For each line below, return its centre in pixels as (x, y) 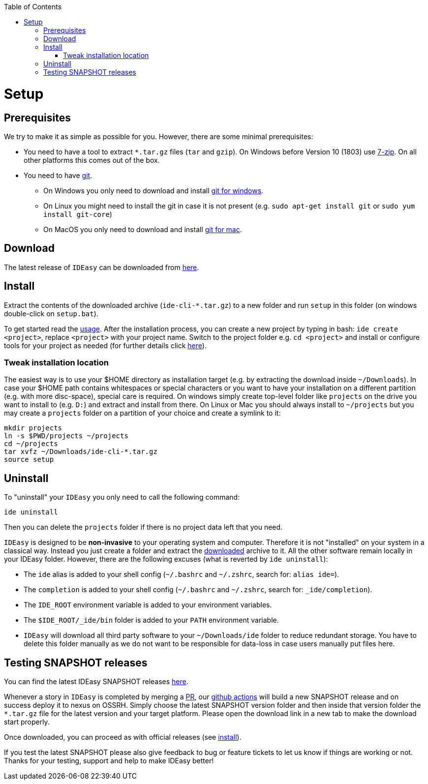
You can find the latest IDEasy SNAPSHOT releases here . (96, 682)
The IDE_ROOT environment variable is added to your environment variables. (148, 605)
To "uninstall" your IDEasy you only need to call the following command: (122, 497)
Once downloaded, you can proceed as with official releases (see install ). (123, 737)
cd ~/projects (31, 444)
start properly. (27, 722)
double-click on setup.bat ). (51, 313)
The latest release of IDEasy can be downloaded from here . (102, 267)
